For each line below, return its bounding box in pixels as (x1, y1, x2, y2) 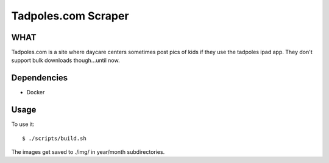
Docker (26, 89, 45, 96)
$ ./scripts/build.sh (22, 134, 87, 142)
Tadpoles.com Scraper (11, 9, 129, 23)
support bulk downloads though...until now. (11, 57, 120, 64)
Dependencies (11, 73, 68, 83)
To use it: (11, 120, 35, 128)
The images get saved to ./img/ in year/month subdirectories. (11, 148, 165, 156)
